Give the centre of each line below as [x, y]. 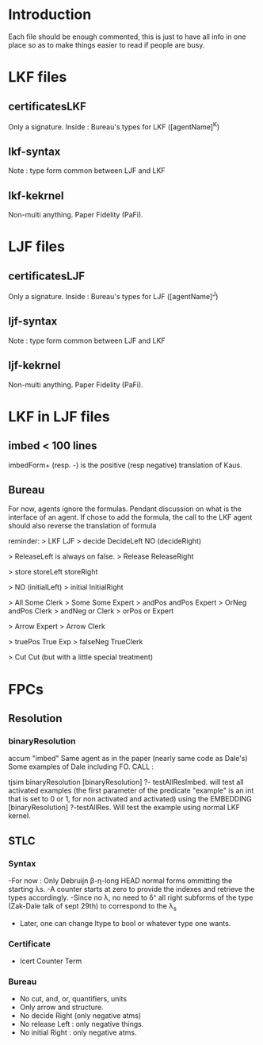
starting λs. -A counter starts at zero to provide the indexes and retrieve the [131, 889]
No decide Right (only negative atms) [80, 1016]
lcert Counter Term [51, 961]
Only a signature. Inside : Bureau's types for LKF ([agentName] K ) [114, 126]
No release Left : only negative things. [82, 1024]
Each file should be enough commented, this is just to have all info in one [127, 36]
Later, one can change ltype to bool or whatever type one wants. [125, 923]
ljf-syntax [33, 322]
